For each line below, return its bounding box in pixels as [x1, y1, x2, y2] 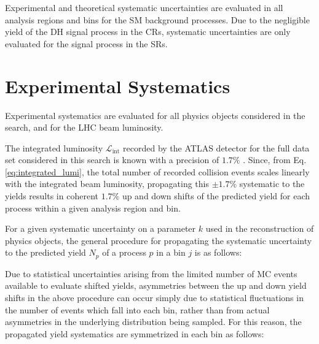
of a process [102, 246, 146, 259]
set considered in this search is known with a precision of [5, 153, 219, 166]
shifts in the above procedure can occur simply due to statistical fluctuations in [5, 291, 304, 304]
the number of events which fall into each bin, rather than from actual [5, 303, 270, 316]
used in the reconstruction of [205, 222, 314, 235]
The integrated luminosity [5, 141, 103, 154]
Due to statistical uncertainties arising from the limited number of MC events [5, 267, 297, 280]
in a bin [156, 246, 186, 259]
